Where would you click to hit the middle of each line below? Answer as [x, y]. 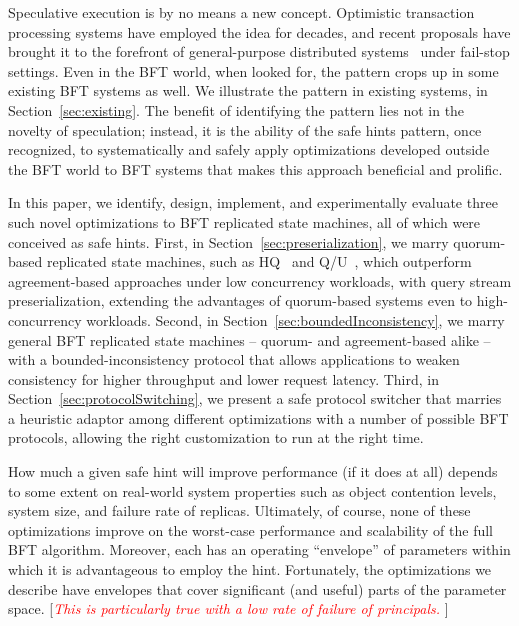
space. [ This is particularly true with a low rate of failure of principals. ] [228, 608]
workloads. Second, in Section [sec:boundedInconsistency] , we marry [295, 319]
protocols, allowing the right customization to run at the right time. [216, 437]
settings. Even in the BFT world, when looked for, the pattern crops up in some [253, 70]
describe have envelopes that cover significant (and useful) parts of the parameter [257, 588]
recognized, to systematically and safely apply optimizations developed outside [249, 149]
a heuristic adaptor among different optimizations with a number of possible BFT [258, 417]
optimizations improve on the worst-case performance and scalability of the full [251, 529]
